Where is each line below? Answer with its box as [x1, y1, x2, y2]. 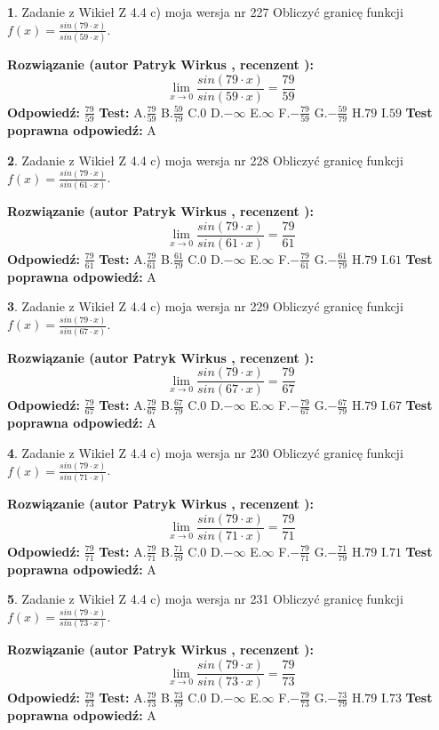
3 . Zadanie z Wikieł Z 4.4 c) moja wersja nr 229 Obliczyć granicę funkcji [7, 297, 403, 316]
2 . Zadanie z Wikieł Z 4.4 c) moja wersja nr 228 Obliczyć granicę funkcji [7, 150, 403, 169]
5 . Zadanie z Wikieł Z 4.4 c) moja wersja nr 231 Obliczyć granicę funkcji [7, 590, 403, 608]
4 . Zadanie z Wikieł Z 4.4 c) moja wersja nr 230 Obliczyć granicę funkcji [7, 443, 403, 461]
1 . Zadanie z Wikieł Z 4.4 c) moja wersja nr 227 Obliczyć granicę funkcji [7, 3, 403, 20]
